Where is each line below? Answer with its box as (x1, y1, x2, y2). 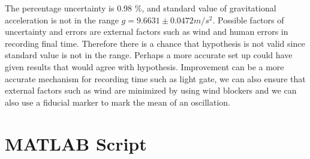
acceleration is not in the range (5, 13, 119, 26)
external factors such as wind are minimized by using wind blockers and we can (5, 84, 297, 97)
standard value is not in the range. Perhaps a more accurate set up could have (5, 49, 293, 61)
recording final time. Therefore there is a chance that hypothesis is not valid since (5, 37, 305, 49)
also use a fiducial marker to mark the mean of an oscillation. (5, 95, 230, 108)
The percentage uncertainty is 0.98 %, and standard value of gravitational (5, 2, 276, 14)
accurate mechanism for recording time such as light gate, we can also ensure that (5, 72, 306, 85)
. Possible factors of (212, 13, 284, 26)
